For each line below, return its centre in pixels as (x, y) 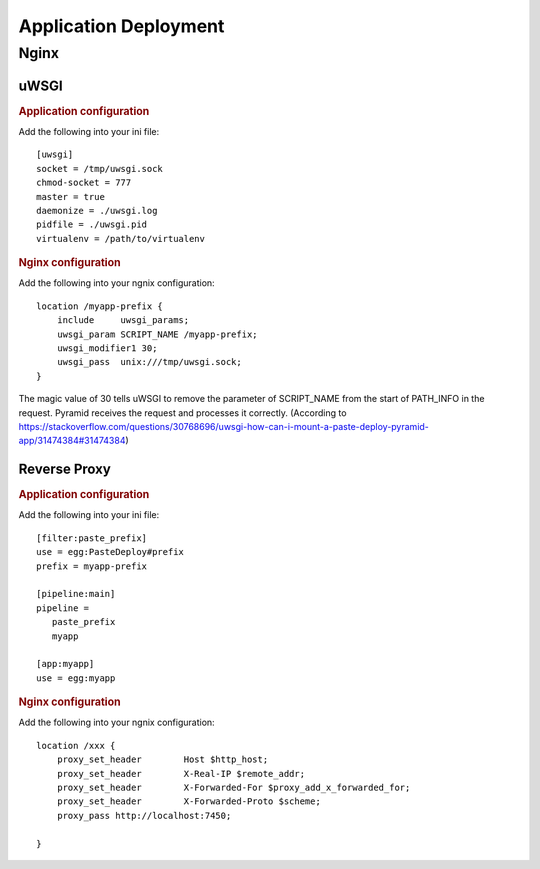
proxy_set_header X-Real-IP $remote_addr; (180, 773)
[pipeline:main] (76, 594)
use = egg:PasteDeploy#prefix (110, 552)
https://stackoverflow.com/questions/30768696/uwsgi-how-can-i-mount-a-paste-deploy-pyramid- (224, 426)
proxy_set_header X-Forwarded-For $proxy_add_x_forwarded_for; (233, 787)
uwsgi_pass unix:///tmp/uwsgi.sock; (149, 362)
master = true (70, 196)
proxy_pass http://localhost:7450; (144, 815)
